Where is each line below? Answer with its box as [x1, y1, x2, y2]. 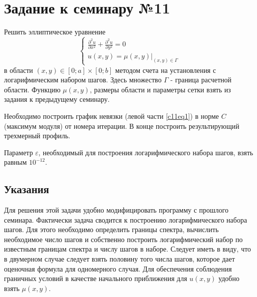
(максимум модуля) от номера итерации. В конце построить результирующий [4, 120, 240, 131]
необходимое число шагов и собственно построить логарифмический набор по [4, 234, 243, 244]
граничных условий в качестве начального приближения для [4, 273, 187, 284]
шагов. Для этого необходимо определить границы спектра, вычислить [4, 224, 219, 235]
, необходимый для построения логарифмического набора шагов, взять [38, 147, 254, 157]
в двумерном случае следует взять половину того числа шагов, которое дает [4, 254, 235, 264]
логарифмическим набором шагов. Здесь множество [4, 74, 162, 85]
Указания [4, 181, 49, 197]
